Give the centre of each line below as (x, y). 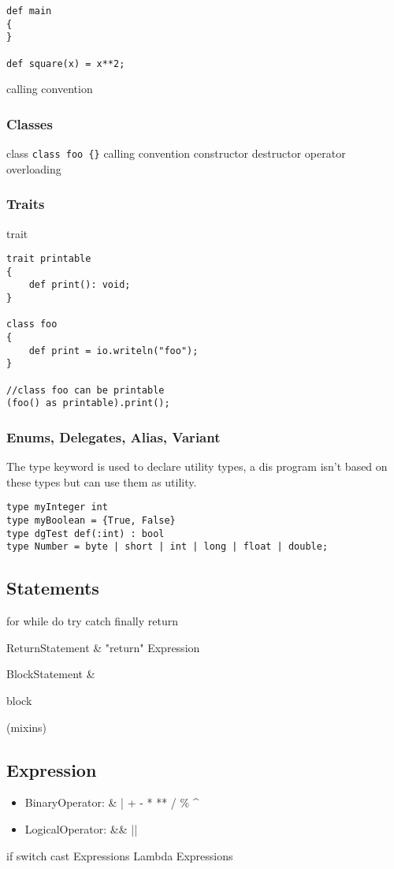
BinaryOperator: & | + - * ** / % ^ (112, 802)
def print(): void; (80, 285)
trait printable (49, 259)
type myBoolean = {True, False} (91, 521)
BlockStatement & (51, 674)
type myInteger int (57, 507)
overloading (34, 168)
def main (29, 11)
